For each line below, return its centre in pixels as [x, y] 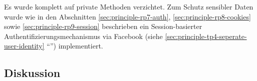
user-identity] [24, 46]
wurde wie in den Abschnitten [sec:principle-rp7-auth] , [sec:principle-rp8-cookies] [127, 16]
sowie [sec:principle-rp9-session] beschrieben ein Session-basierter [103, 26]
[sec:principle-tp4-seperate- [206, 36]
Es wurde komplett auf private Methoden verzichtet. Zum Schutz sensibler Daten [129, 6]
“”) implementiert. [75, 46]
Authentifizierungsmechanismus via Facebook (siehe [83, 36]
